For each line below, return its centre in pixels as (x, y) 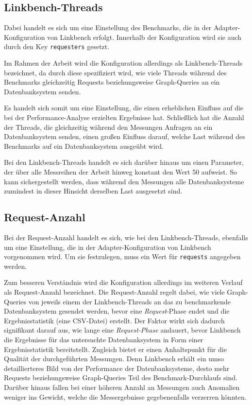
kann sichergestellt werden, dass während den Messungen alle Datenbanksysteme (124, 181)
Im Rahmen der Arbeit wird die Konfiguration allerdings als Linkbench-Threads (123, 63)
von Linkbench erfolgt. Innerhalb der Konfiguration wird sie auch (144, 37)
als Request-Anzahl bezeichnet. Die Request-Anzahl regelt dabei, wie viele (114, 292)
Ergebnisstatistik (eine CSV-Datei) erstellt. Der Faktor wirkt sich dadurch (114, 320)
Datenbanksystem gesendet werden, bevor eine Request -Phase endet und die (117, 311)
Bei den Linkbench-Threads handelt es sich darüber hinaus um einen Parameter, (124, 162)
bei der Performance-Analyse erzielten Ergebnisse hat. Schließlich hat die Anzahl (124, 117)
